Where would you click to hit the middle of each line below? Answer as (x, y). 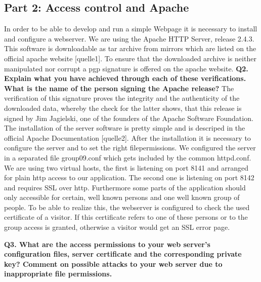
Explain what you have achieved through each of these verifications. (125, 78)
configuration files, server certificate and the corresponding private (123, 254)
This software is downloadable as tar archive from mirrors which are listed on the (130, 48)
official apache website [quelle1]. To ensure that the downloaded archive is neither (130, 58)
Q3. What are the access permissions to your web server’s (107, 244)
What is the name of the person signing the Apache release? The (119, 88)
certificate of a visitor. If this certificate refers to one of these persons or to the (126, 217)
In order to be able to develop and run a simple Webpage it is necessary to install (131, 29)
